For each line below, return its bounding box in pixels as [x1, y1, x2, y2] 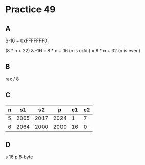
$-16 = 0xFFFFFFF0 [5, 37, 48, 44]
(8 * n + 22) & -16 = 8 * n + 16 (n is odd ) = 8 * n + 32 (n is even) [5, 48, 141, 53]
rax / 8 [5, 76, 19, 82]
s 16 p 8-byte [5, 154, 33, 160]
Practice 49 [5, 4, 56, 15]
